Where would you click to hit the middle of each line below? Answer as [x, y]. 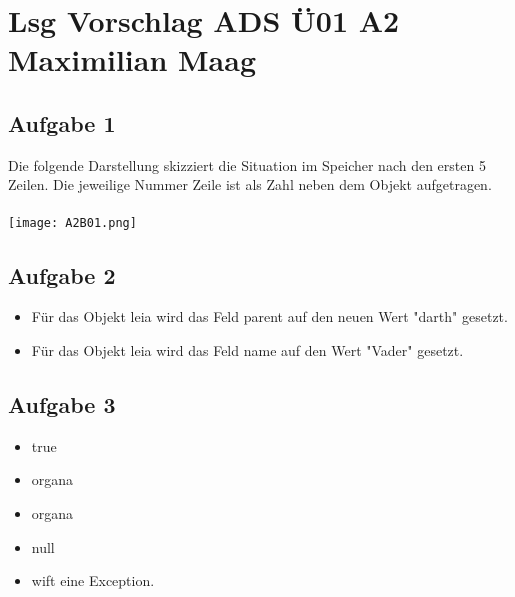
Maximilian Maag [132, 59]
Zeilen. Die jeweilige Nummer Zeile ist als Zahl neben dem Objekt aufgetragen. [250, 184]
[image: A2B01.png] [72, 222]
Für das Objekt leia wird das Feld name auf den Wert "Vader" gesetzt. [247, 350]
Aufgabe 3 [62, 403]
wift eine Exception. [93, 580]
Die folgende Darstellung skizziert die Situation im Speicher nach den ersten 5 [247, 164]
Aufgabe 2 [62, 274]
